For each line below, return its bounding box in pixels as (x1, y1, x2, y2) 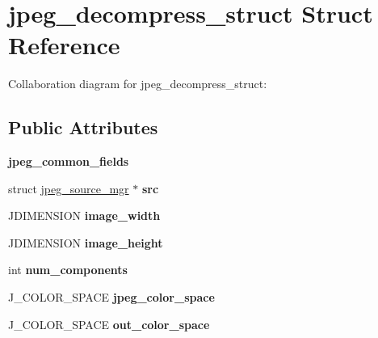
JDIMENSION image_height (8, 234, 163, 251)
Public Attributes (8, 115, 158, 140)
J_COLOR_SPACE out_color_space (8, 315, 210, 332)
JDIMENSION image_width (8, 207, 161, 224)
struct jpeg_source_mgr (8, 180, 129, 196)
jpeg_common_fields (8, 153, 129, 170)
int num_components (8, 261, 128, 278)
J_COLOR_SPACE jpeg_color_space (8, 289, 215, 306)
